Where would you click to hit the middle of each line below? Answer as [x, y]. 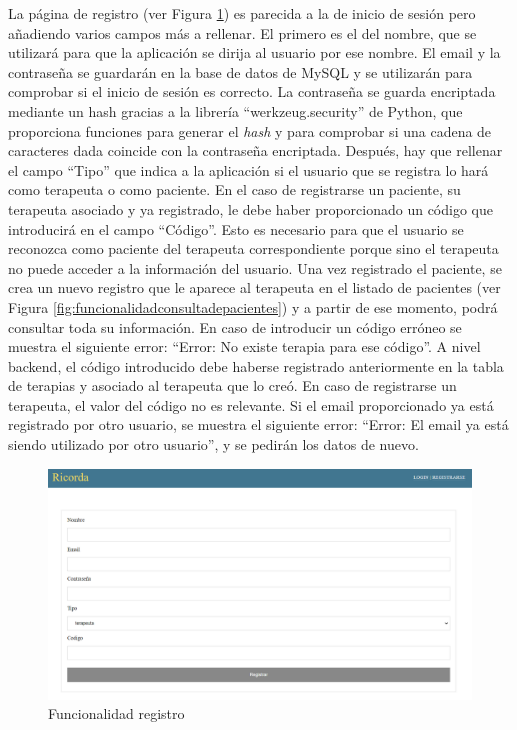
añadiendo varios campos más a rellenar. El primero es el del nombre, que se [242, 32]
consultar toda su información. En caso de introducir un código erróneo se [235, 326]
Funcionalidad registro [116, 713]
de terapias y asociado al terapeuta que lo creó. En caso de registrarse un [232, 385]
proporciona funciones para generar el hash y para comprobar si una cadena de [250, 130]
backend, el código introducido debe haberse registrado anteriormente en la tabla [256, 365]
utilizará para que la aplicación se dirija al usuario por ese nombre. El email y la [254, 52]
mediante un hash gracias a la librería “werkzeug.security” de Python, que [235, 110]
